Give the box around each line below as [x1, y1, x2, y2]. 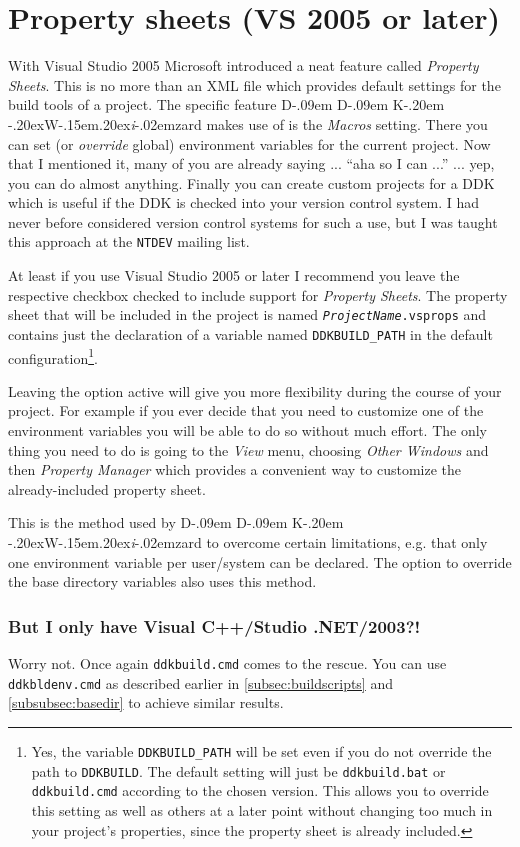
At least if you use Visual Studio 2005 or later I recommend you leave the [8, 265, 460, 286]
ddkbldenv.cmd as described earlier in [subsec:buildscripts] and [8, 672, 393, 693]
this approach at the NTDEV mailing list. [8, 231, 250, 252]
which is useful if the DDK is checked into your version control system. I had [8, 192, 480, 213]
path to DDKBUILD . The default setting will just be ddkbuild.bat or [31, 760, 446, 781]
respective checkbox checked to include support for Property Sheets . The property [8, 284, 508, 305]
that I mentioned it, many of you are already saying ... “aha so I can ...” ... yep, [8, 153, 495, 174]
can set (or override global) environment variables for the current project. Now [8, 133, 491, 154]
